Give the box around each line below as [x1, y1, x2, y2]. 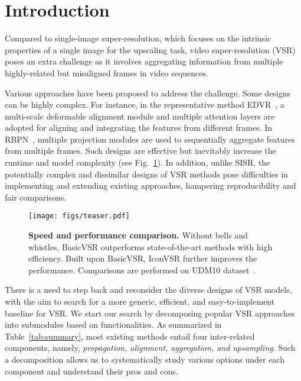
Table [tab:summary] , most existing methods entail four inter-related [5, 330, 255, 342]
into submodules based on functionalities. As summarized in [5, 318, 222, 331]
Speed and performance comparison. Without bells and [28, 229, 248, 241]
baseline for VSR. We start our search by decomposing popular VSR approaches [5, 306, 295, 319]
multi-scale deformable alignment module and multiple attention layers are [5, 109, 275, 122]
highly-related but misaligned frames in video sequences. [5, 66, 208, 79]
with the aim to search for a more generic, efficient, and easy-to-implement [5, 295, 275, 308]
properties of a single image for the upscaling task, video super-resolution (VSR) [5, 43, 296, 56]
